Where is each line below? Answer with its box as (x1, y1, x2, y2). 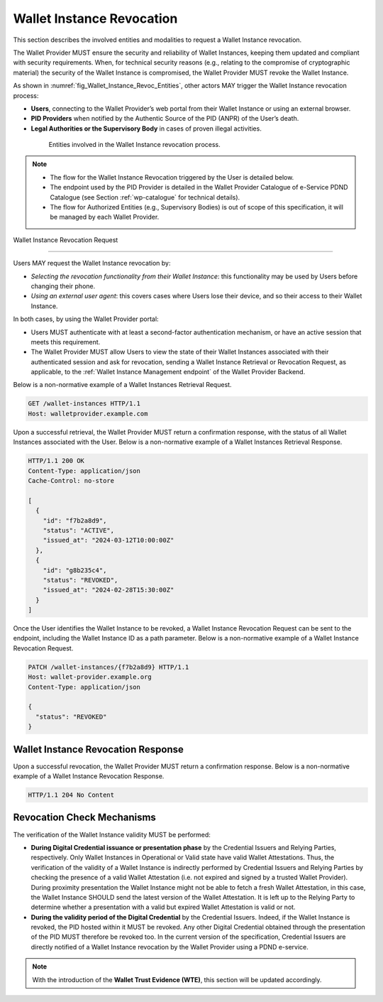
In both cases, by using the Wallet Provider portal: (13, 315, 159, 323)
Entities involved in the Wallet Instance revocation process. (48, 141, 221, 149)
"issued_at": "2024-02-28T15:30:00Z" (43, 586, 174, 594)
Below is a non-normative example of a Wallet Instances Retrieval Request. (13, 381, 232, 389)
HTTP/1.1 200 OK (28, 457, 85, 465)
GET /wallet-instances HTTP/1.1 (28, 400, 141, 408)
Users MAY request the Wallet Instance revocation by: (13, 259, 171, 268)
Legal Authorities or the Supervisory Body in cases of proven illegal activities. (30, 124, 262, 133)
